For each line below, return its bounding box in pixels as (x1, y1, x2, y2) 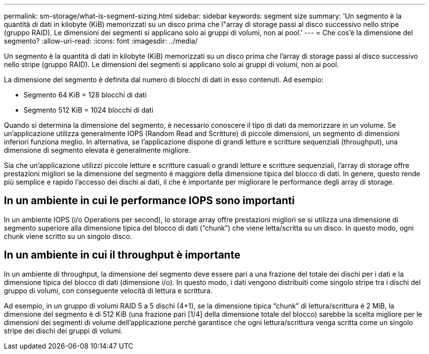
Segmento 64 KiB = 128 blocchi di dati (24, 91, 147, 99)
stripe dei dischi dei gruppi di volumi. (4, 326, 123, 335)
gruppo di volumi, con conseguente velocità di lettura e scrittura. (4, 286, 213, 295)
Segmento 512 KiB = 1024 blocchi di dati (24, 106, 154, 114)
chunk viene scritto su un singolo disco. (4, 232, 132, 240)
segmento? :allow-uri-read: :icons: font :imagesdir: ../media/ (4, 37, 198, 45)
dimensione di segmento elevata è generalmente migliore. (4, 146, 191, 154)
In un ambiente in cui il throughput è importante (4, 249, 240, 261)
